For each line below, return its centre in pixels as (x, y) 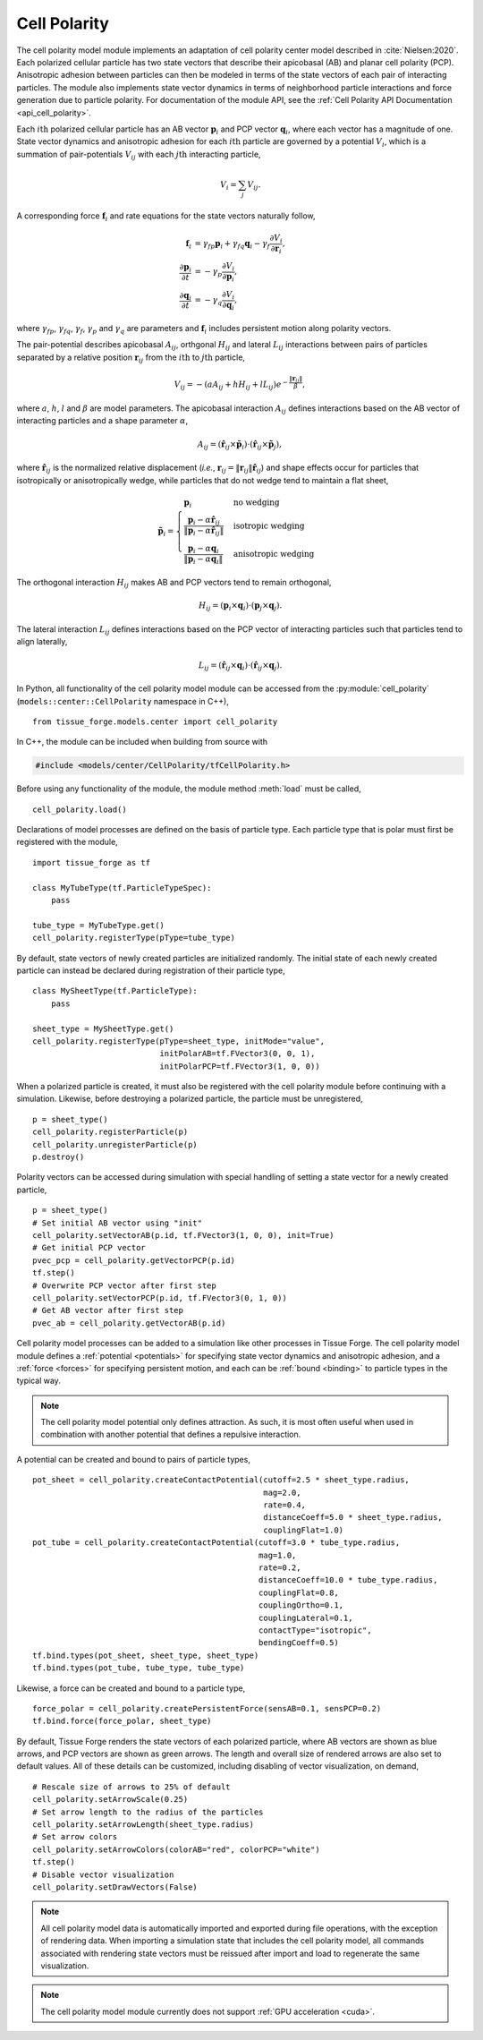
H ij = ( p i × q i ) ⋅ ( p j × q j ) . (240, 607)
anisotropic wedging (274, 554)
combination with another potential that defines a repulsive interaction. (171, 1434)
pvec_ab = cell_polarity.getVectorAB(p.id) (129, 1323)
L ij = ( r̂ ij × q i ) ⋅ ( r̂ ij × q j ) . (240, 666)
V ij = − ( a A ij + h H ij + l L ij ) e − (231, 385)
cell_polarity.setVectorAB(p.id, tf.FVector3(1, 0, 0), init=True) (183, 1235)
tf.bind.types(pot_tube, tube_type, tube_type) (139, 1668)
